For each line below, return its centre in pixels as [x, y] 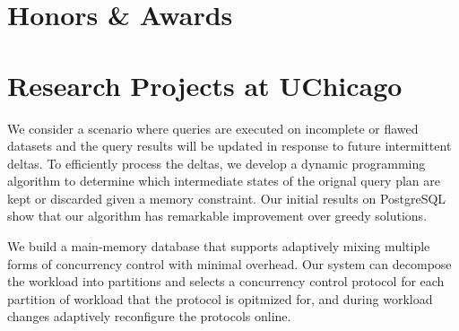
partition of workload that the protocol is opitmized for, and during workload [220, 298]
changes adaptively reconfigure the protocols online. [149, 316]
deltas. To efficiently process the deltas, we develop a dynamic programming [217, 163]
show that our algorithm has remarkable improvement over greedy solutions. [217, 216]
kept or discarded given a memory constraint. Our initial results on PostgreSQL [227, 198]
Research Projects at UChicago [205, 85]
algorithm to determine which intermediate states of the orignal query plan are [224, 181]
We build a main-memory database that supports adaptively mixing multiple [219, 246]
